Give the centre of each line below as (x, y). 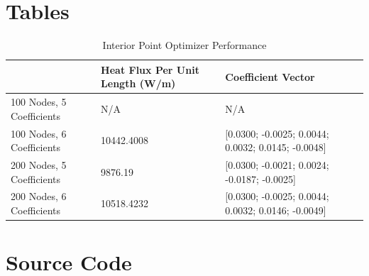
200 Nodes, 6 (39, 196)
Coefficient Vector (270, 76)
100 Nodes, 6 (39, 133)
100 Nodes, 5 (39, 102)
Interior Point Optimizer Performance (184, 45)
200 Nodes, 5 (39, 165)
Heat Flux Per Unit (150, 69)
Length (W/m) (138, 83)
